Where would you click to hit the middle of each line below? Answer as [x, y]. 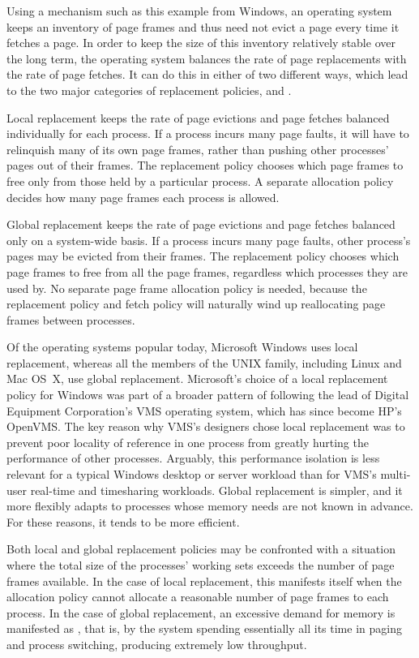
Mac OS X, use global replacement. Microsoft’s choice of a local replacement [197, 378]
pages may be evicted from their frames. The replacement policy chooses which [203, 256]
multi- [395, 474]
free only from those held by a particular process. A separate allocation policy [200, 181]
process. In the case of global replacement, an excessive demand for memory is [201, 612]
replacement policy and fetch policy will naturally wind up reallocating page [196, 304]
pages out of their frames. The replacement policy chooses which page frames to [205, 165]
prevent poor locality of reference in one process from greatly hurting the [188, 442]
